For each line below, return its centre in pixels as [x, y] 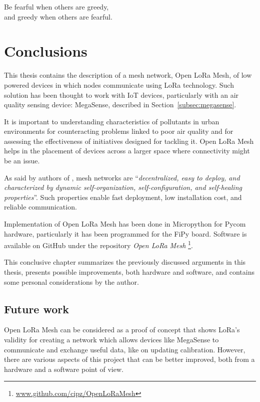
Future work [37, 309]
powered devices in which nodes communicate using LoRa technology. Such [119, 84]
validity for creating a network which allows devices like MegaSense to [111, 340]
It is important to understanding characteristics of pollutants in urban [112, 121]
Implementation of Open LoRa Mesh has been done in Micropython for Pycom [125, 224]
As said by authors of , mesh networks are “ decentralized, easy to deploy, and [122, 177]
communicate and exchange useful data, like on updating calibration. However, [125, 349]
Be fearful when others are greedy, [56, 7]
